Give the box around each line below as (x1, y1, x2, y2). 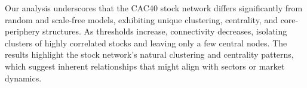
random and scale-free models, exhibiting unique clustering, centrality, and (5, 13, 278, 26)
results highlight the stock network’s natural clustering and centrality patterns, (5, 48, 294, 61)
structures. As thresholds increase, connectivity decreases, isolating (42, 25, 287, 37)
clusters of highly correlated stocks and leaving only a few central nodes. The (5, 36, 287, 49)
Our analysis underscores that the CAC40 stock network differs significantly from (5, 2, 303, 14)
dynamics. (5, 71, 42, 84)
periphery (5, 25, 40, 37)
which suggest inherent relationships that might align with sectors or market (5, 59, 285, 72)
